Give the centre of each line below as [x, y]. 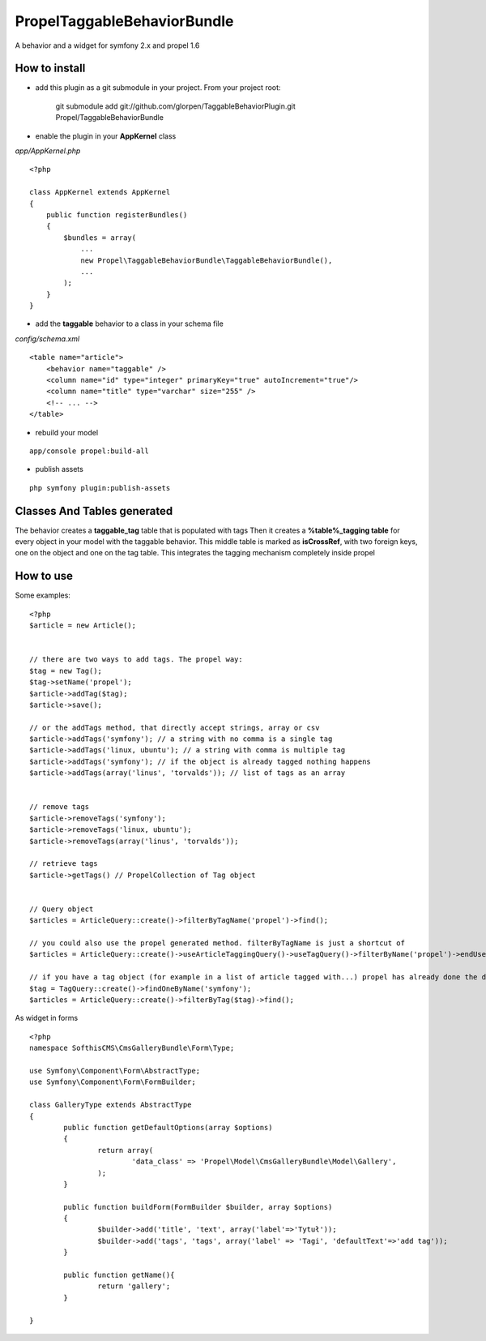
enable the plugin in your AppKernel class [106, 136]
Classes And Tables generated [94, 511]
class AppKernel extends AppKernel [100, 192]
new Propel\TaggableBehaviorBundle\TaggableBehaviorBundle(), [207, 260]
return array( [126, 1150]
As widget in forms [47, 1018]
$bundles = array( [100, 238]
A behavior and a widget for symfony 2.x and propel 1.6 [107, 45]
